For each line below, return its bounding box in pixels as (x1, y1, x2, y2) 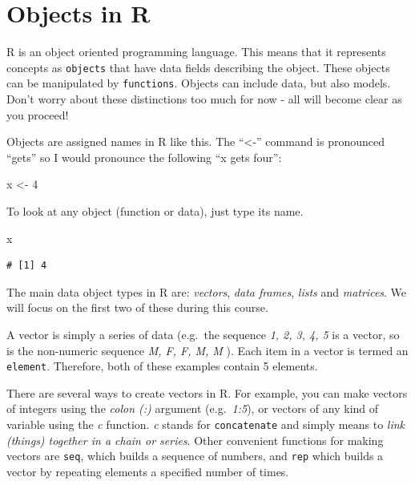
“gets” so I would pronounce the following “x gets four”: (6, 148, 282, 165)
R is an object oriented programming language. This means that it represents (6, 43, 386, 60)
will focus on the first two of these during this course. (6, 299, 268, 316)
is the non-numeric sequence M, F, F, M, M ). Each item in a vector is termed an (6, 342, 409, 358)
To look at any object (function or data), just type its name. (6, 203, 304, 219)
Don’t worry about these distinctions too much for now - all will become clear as (6, 91, 402, 107)
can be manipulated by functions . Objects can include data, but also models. (6, 75, 391, 91)
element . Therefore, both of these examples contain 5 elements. (6, 358, 318, 374)
